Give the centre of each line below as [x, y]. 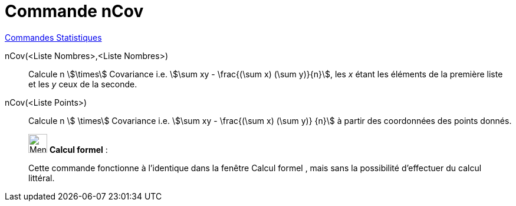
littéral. [42, 178]
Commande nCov [74, 11]
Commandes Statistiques [53, 37]
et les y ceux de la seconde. [83, 84]
